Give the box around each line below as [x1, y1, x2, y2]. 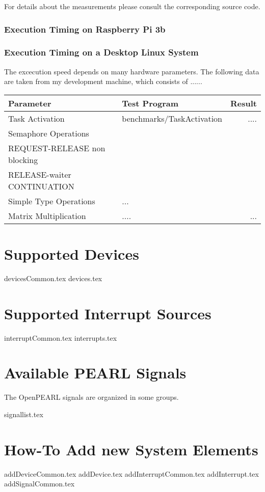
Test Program [122, 97, 178, 109]
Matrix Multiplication [8, 209, 86, 222]
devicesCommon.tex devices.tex [4, 272, 102, 283]
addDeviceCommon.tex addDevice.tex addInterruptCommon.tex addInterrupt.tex [4, 468, 259, 479]
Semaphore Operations [8, 127, 89, 139]
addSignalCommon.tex [4, 478, 75, 489]
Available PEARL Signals [4, 362, 187, 383]
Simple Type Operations [8, 195, 95, 207]
